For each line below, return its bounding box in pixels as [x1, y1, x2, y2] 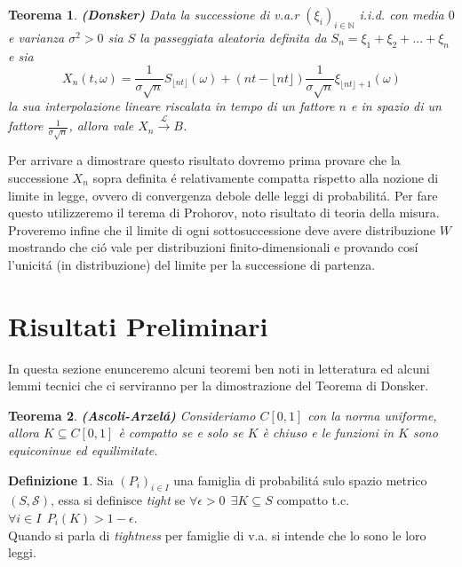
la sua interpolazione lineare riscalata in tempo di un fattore [8, 97, 335, 115]
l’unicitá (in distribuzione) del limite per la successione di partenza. [8, 255, 376, 273]
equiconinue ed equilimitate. [8, 441, 158, 460]
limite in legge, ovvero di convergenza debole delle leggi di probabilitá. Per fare [8, 185, 438, 204]
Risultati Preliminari [8, 307, 268, 343]
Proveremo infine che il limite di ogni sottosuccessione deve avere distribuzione [8, 220, 435, 239]
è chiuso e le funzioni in [262, 423, 394, 442]
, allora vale [68, 116, 134, 135]
